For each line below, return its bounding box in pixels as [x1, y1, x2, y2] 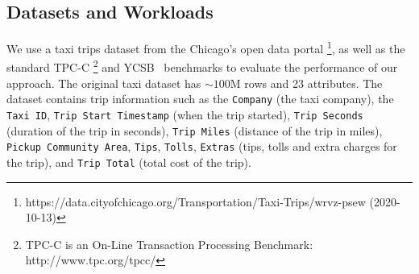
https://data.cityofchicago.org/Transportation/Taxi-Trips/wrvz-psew [25, 193, 366, 210]
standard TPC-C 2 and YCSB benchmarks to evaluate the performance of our [6, 56, 398, 76]
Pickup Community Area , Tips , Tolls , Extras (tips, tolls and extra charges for [6, 138, 397, 155]
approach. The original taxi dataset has [6, 74, 201, 91]
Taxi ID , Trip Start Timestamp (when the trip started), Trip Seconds [6, 106, 363, 122]
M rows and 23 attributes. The [230, 74, 383, 91]
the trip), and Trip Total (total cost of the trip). [6, 153, 251, 170]
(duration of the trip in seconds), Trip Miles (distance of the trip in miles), [6, 122, 383, 139]
